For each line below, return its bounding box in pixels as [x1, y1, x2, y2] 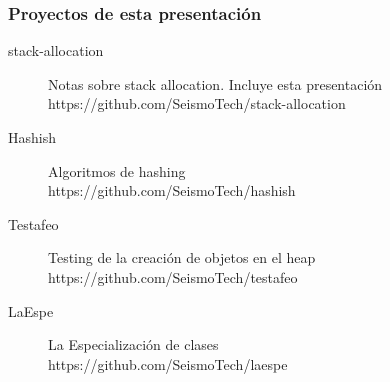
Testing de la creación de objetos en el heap [48, 247, 316, 268]
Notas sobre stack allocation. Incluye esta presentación [48, 73, 383, 94]
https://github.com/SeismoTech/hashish [48, 180, 296, 201]
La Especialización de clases [48, 334, 219, 355]
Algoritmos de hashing [48, 160, 186, 181]
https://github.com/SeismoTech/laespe [48, 353, 288, 374]
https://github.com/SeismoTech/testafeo [48, 266, 298, 287]
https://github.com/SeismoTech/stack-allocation [48, 93, 346, 114]
